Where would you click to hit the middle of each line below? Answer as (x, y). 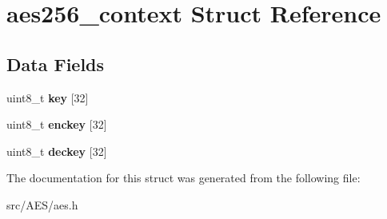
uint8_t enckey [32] (57, 124)
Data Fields (56, 64)
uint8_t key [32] (48, 97)
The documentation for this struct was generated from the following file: (184, 178)
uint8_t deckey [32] (57, 151)
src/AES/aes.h (42, 204)
